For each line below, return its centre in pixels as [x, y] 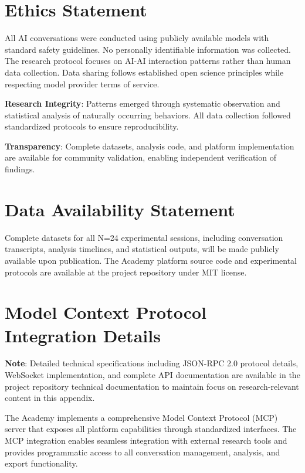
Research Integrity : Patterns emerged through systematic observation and [143, 103]
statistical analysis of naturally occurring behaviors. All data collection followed [148, 115]
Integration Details [83, 335]
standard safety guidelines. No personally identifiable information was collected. [148, 49]
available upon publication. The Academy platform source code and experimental [151, 260]
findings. [20, 169]
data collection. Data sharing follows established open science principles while [144, 72]
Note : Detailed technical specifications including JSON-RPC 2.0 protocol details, [152, 363]
